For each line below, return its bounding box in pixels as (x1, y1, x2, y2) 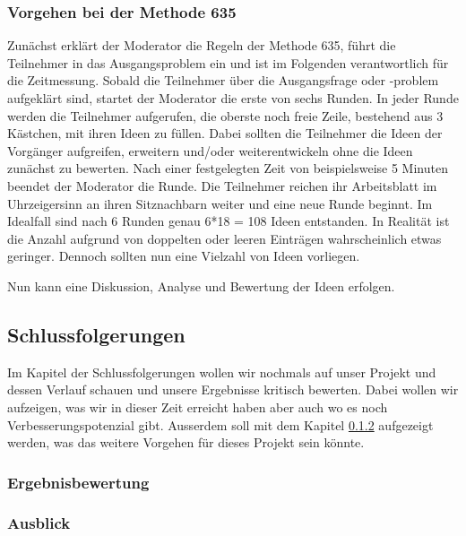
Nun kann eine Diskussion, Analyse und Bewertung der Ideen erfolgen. (7, 276, 395, 295)
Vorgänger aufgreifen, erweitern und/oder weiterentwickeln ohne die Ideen (7, 141, 413, 160)
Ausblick (7, 512, 71, 534)
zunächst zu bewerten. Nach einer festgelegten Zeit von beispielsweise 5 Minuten (7, 159, 448, 177)
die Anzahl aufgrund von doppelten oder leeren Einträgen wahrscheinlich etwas (7, 229, 442, 247)
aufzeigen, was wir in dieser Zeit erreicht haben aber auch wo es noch (7, 397, 388, 416)
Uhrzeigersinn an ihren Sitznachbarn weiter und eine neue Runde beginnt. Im (7, 194, 433, 212)
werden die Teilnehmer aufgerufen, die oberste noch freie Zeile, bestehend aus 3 (7, 106, 444, 125)
